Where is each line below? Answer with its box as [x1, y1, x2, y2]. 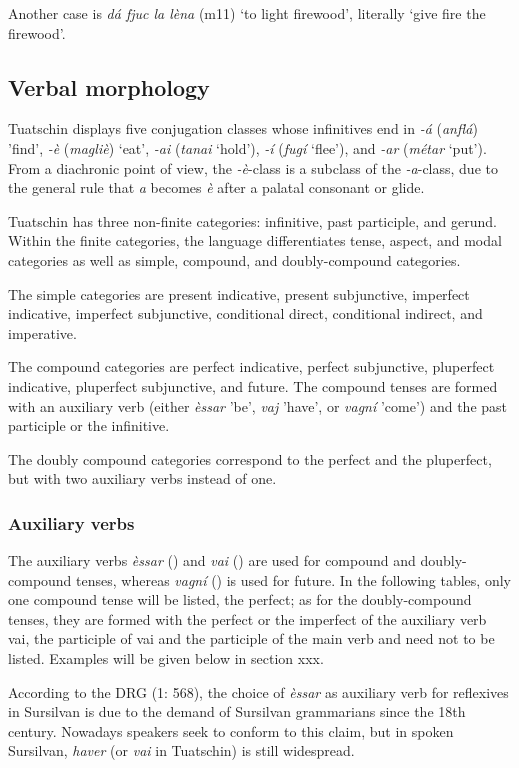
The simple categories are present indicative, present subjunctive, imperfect [8, 283, 470, 304]
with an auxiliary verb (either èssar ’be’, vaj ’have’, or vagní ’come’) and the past [8, 395, 508, 416]
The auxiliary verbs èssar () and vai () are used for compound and [8, 550, 416, 571]
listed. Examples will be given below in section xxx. [8, 648, 324, 669]
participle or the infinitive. [8, 415, 170, 436]
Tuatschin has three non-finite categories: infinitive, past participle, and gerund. [8, 210, 497, 231]
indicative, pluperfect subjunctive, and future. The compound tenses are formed [8, 375, 498, 396]
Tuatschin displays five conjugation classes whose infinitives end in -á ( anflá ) [8, 118, 478, 139]
